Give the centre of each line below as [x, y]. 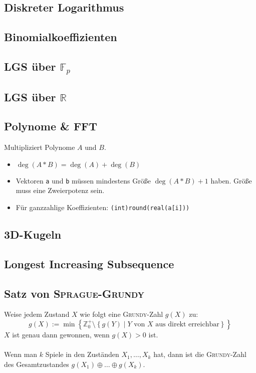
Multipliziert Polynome [40, 147]
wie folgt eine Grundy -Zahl [121, 314]
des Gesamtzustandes [37, 364]
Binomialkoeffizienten [61, 37]
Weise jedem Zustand [37, 314]
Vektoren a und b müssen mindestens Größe [83, 180]
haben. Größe [231, 180]
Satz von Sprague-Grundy [74, 293]
